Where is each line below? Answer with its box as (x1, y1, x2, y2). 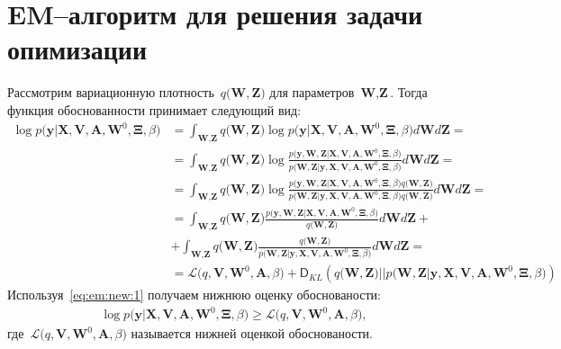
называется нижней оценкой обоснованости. (131, 324, 373, 343)
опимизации (7, 31, 148, 67)
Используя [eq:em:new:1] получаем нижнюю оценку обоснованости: (7, 285, 381, 304)
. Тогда (390, 83, 428, 102)
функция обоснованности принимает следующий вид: (7, 100, 302, 119)
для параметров (269, 83, 355, 102)
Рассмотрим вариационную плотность (7, 83, 214, 102)
